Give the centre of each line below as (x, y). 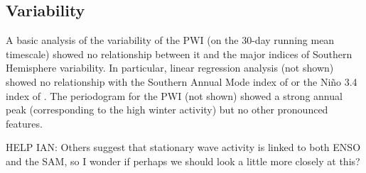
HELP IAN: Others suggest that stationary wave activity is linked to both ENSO (183, 147)
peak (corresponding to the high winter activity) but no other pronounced (167, 110)
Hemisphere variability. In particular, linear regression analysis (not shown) (170, 68)
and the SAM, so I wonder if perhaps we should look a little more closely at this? (183, 161)
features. (24, 123)
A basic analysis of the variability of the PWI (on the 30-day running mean (170, 40)
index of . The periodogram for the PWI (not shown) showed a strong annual (174, 95)
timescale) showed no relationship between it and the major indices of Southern (179, 54)
